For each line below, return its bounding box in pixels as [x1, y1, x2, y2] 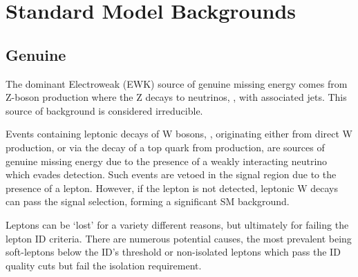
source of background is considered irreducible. [6, 103, 203, 117]
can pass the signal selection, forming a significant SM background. [6, 194, 290, 209]
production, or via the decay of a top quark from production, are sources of [6, 140, 325, 154]
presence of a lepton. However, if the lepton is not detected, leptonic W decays [6, 180, 338, 195]
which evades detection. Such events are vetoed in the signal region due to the [6, 167, 337, 182]
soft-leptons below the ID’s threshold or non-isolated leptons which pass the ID [6, 245, 341, 259]
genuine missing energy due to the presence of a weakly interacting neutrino [6, 153, 328, 168]
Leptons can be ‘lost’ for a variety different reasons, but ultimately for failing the [6, 217, 349, 231]
